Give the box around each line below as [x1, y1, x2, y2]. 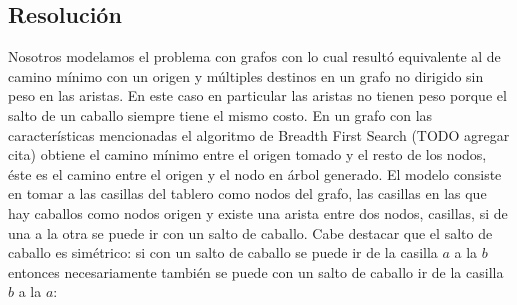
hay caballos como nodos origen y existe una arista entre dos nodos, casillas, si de [8, 202, 508, 223]
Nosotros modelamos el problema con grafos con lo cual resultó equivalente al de [8, 46, 501, 67]
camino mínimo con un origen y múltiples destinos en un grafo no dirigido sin [8, 65, 484, 86]
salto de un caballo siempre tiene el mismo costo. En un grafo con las [8, 104, 433, 125]
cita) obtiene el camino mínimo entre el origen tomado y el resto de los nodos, [8, 144, 487, 165]
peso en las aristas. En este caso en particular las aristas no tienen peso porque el [8, 85, 507, 106]
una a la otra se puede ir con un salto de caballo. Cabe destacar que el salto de [8, 222, 493, 243]
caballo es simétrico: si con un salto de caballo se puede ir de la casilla [8, 242, 438, 263]
